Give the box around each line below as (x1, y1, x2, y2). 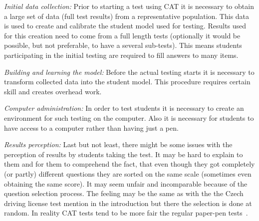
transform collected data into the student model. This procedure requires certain (4, 76, 251, 87)
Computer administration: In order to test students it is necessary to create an (4, 103, 244, 113)
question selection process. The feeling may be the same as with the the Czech (4, 188, 244, 199)
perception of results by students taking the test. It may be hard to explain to (4, 149, 243, 159)
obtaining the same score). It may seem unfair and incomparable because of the (4, 178, 248, 189)
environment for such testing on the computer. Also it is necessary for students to (4, 112, 254, 123)
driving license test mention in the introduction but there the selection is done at (4, 198, 252, 208)
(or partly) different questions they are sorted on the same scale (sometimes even (4, 168, 252, 179)
